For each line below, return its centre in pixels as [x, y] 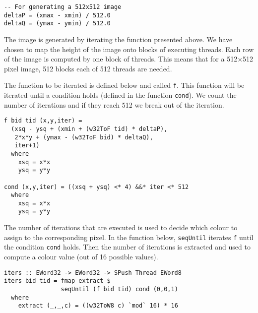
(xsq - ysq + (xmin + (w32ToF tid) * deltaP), [89, 129]
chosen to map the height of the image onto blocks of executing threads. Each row [129, 49]
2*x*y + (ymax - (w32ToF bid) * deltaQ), [84, 137]
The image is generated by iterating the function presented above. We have [118, 39]
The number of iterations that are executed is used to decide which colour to [121, 227]
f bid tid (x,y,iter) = [43, 121]
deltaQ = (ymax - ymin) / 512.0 [57, 24]
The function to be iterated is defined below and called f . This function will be [124, 85]
